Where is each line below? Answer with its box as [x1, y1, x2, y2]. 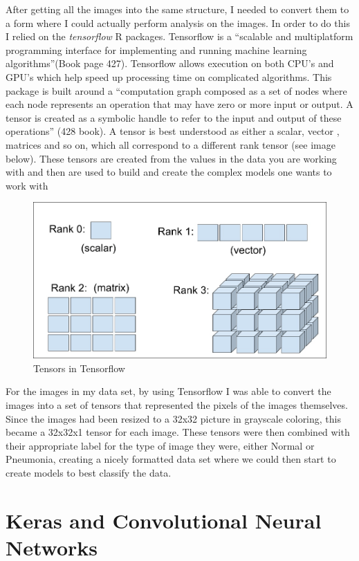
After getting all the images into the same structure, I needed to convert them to [6, 2, 349, 16]
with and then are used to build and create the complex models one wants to [6, 165, 332, 179]
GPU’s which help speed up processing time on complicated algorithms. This [6, 69, 332, 84]
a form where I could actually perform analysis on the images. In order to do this [6, 15, 350, 30]
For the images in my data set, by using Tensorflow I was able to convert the [6, 384, 331, 398]
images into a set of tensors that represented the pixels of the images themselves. [6, 397, 348, 412]
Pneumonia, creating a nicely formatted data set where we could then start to [6, 452, 336, 466]
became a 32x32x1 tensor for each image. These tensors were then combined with [6, 425, 350, 439]
